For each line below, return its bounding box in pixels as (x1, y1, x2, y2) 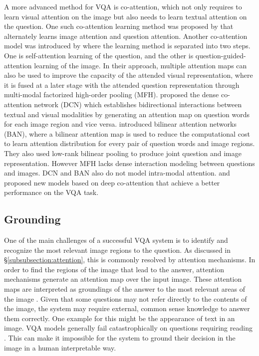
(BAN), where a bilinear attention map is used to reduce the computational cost (4, 128, 250, 139)
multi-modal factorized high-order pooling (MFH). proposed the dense (4, 89, 219, 100)
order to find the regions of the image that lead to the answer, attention (4, 264, 224, 274)
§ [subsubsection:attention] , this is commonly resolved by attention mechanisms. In (4, 254, 256, 265)
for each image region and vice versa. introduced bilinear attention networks (4, 119, 237, 129)
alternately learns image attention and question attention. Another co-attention (4, 30, 248, 41)
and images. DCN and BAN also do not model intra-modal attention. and (4, 168, 230, 178)
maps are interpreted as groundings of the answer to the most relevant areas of (4, 284, 245, 294)
